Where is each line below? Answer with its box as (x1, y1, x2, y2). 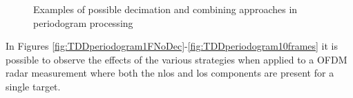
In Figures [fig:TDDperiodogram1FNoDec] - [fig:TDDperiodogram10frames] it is (6, 39, 338, 53)
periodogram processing (33, 15, 133, 30)
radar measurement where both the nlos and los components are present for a (6, 66, 334, 80)
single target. (6, 79, 61, 93)
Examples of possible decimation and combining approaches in (33, 2, 298, 16)
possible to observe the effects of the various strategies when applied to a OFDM (6, 52, 347, 66)
